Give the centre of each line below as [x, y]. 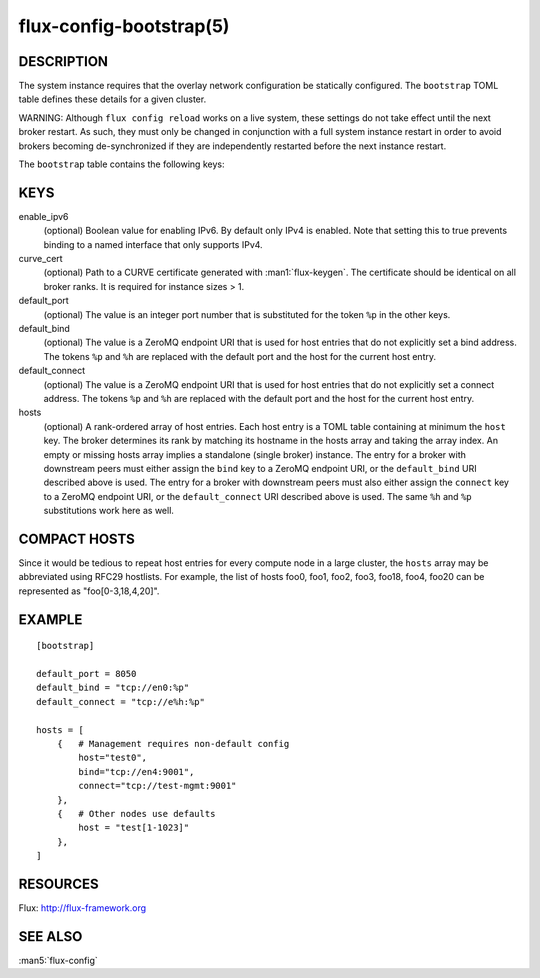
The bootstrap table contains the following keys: [121, 164]
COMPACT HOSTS [76, 538]
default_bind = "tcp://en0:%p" [113, 688]
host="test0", [113, 758]
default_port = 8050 [86, 673]
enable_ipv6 [43, 216]
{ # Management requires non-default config [173, 743]
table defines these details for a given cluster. [112, 99]
